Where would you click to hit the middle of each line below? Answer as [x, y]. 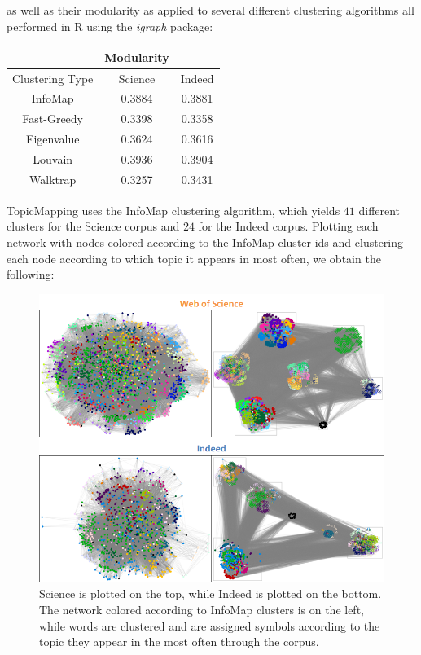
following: [31, 274]
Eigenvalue [53, 139]
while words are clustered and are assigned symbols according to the [210, 625]
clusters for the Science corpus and [93, 226]
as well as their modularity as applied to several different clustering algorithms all [210, 10]
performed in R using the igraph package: [110, 26]
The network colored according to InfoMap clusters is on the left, [202, 610]
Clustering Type [53, 78]
